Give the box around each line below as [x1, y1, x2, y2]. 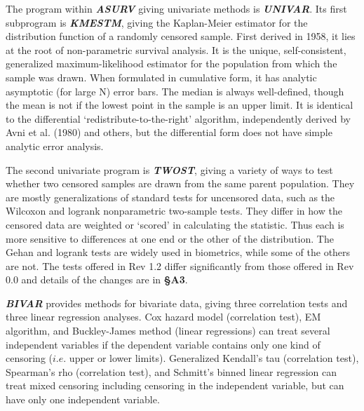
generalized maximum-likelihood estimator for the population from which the [6, 56, 337, 71]
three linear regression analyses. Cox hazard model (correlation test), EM [6, 309, 321, 324]
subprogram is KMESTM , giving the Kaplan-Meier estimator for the [6, 15, 308, 29]
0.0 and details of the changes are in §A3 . [6, 272, 188, 287]
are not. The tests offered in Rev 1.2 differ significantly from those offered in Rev [6, 258, 354, 273]
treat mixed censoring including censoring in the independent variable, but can [6, 378, 344, 393]
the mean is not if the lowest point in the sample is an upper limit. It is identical [6, 97, 353, 112]
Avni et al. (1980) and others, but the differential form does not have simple [6, 125, 332, 140]
